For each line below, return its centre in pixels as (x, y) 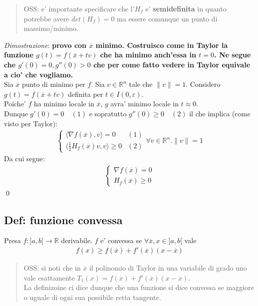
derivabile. (77, 240)
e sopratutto (108, 113)
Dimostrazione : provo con (45, 45)
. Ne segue (233, 55)
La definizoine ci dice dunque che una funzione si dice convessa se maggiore (139, 287)
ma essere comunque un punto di (167, 18)
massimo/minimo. (51, 28)
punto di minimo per (54, 84)
